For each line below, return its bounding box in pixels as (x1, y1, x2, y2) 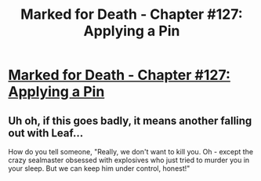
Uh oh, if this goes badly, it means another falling (8, 114, 252, 127)
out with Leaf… (8, 126, 84, 139)
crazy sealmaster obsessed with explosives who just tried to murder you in (8, 155, 250, 165)
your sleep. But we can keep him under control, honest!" (8, 164, 190, 173)
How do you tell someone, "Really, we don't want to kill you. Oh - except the (8, 147, 253, 156)
